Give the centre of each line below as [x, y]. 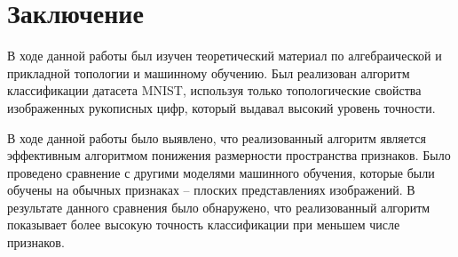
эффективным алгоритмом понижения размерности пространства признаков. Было [229, 155]
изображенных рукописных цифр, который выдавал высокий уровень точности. [221, 107]
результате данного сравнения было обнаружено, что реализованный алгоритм [219, 207]
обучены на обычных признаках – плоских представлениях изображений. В [211, 190]
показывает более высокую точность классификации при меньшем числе [204, 225]
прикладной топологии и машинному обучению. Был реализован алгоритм [209, 72]
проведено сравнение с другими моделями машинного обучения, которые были [221, 172]
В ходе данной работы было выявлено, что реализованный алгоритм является [217, 137]
